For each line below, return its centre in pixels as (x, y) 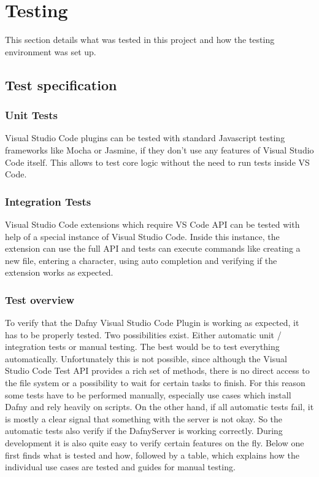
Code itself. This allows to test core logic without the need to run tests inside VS (157, 162)
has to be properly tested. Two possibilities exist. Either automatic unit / (143, 334)
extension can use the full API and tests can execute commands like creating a (153, 248)
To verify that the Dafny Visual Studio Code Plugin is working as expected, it (152, 323)
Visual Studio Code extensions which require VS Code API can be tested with (152, 224)
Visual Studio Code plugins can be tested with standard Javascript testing (145, 138)
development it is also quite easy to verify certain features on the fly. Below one (155, 443)
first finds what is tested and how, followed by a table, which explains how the (152, 455)
